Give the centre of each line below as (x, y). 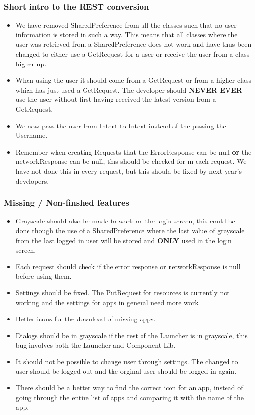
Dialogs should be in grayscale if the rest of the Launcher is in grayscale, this (131, 335)
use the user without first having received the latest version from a (116, 99)
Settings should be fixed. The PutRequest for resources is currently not (123, 292)
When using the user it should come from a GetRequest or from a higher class (133, 80)
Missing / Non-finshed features (67, 203)
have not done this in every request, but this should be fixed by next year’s (128, 171)
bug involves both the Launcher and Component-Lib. (96, 345)
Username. (31, 135)
